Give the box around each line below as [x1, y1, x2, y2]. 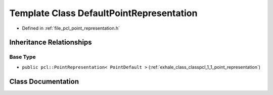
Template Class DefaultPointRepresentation [9, 8, 198, 19]
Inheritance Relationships [9, 38, 92, 47]
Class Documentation [9, 77, 79, 85]
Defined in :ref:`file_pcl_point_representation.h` [22, 25, 120, 31]
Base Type [9, 53, 36, 60]
